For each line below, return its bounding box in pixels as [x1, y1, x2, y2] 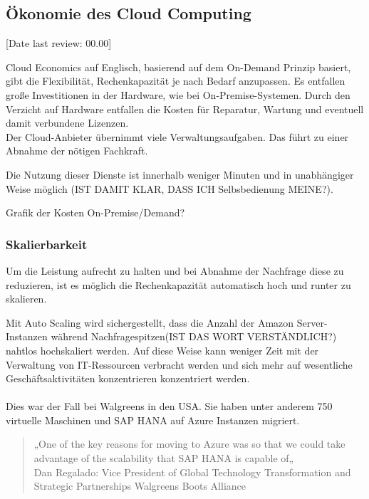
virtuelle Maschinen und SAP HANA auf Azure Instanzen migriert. [6, 412, 300, 427]
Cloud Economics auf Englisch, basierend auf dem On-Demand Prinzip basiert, [6, 59, 351, 74]
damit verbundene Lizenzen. [6, 115, 129, 130]
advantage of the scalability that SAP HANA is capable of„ [33, 451, 294, 466]
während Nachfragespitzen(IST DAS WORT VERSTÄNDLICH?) [51, 329, 337, 344]
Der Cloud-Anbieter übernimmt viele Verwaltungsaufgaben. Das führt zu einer [6, 129, 349, 144]
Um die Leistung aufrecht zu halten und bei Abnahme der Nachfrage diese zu [6, 263, 344, 278]
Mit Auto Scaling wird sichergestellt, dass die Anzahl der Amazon [6, 315, 294, 330]
